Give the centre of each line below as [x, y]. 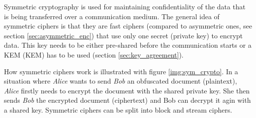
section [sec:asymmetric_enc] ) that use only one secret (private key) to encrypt [124, 35]
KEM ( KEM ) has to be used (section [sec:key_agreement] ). [94, 54]
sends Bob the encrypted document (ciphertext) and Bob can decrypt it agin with [128, 100]
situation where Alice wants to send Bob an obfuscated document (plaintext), [121, 81]
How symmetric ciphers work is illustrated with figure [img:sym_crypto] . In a [121, 71]
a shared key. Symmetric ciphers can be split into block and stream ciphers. [118, 109]
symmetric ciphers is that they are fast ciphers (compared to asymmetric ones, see [128, 26]
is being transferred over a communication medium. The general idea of [112, 16]
